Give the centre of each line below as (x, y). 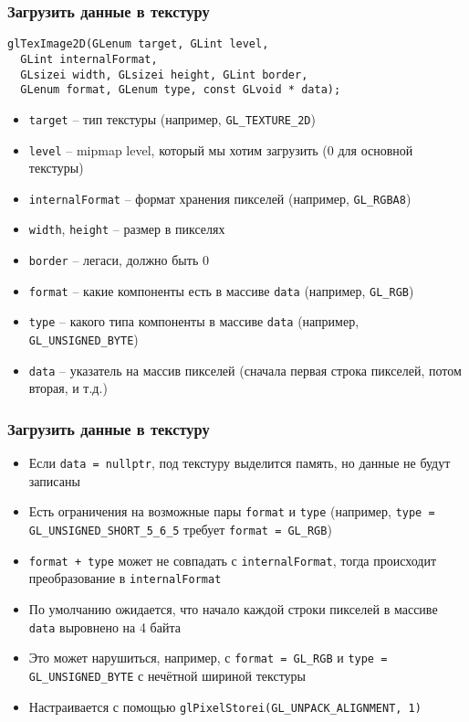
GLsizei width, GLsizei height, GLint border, (164, 74)
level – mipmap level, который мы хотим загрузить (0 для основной (221, 149)
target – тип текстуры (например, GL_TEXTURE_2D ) (172, 118)
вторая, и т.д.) (68, 388)
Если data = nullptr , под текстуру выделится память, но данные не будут (240, 463)
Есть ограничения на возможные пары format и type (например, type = (232, 511)
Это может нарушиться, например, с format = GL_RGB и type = (208, 658)
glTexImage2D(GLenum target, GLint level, (138, 44)
